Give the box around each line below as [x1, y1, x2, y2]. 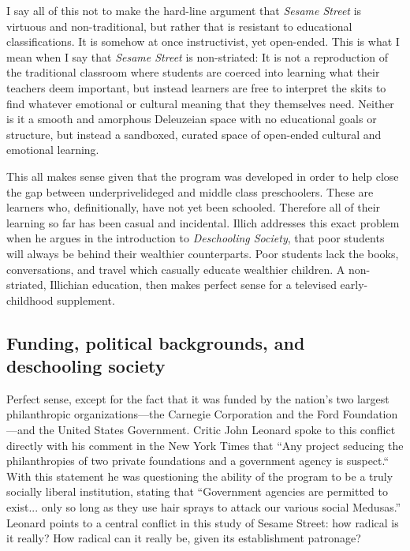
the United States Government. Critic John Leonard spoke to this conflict [39, 422, 396, 438]
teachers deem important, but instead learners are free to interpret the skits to [6, 79, 386, 96]
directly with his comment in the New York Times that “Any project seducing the [6, 437, 404, 453]
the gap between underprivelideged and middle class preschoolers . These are [6, 183, 374, 200]
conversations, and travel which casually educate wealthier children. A [6, 261, 345, 277]
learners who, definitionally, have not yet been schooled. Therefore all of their [6, 199, 381, 216]
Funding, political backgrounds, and [6, 330, 305, 354]
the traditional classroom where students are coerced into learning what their [6, 64, 380, 81]
